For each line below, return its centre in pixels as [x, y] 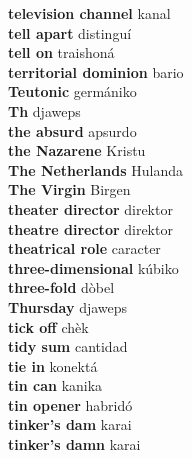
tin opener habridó [70, 404]
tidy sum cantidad [68, 346]
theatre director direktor [90, 228]
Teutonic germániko [72, 91]
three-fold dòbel [61, 287]
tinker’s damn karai [74, 444]
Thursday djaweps [68, 306]
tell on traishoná [61, 52]
